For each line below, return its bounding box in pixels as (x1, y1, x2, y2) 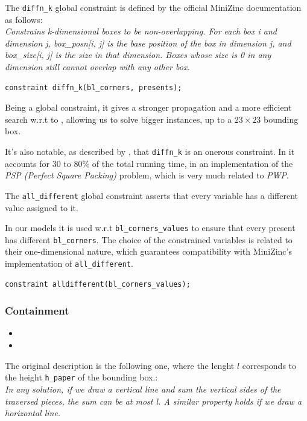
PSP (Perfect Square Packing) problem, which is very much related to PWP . (5, 169, 289, 181)
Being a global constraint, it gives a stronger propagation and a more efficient (5, 101, 292, 114)
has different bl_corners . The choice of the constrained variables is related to (5, 233, 293, 246)
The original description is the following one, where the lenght (5, 359, 235, 371)
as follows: (5, 13, 43, 25)
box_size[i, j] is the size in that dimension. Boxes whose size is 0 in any (5, 48, 271, 61)
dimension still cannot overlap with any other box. (5, 60, 190, 73)
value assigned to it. (5, 201, 78, 214)
